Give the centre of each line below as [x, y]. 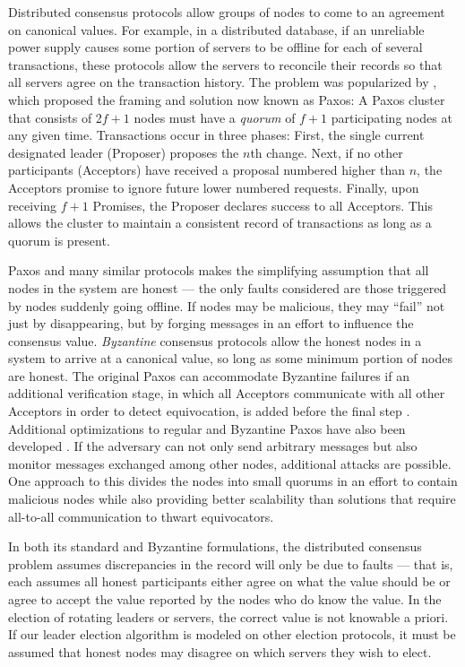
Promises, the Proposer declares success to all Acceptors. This [263, 205]
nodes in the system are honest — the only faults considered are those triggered [228, 287]
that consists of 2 [55, 117]
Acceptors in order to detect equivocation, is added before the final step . [209, 411]
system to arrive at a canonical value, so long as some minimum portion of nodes [230, 358]
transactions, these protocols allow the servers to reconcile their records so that [225, 64]
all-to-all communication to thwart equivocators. [141, 516]
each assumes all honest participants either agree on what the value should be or [229, 581]
